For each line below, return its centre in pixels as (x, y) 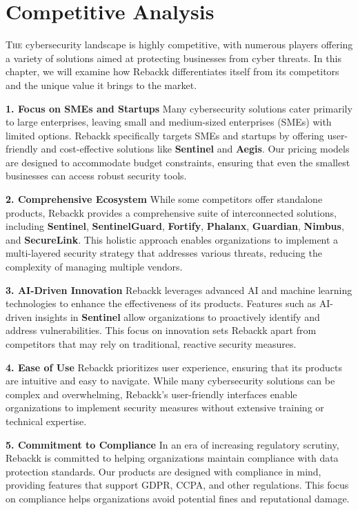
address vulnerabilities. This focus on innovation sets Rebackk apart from (161, 330)
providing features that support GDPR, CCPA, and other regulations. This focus (177, 485)
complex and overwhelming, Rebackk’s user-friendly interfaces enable (151, 394)
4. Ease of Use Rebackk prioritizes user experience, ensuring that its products (174, 367)
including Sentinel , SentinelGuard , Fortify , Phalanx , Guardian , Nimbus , (175, 226)
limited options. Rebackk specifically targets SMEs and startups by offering (165, 135)
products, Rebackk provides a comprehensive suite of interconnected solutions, (171, 212)
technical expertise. (46, 421)
